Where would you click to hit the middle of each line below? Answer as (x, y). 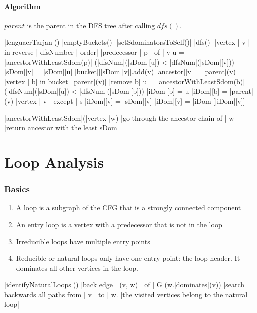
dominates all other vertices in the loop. (77, 268)
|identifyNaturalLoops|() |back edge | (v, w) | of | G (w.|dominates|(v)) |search (125, 285)
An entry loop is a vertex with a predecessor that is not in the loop (119, 224)
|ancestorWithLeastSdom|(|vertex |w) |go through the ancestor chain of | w (119, 118)
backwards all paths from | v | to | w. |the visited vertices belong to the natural (126, 294)
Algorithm (23, 6)
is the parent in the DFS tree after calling (91, 25)
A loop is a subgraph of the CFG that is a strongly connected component (129, 208)
